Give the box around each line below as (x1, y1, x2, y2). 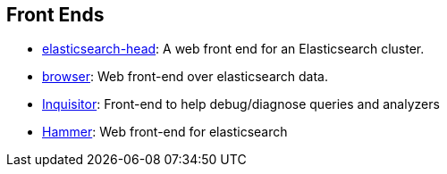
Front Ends (6, 4, 105, 26)
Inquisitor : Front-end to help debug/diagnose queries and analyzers (42, 96, 440, 112)
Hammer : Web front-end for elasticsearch (42, 124, 288, 140)
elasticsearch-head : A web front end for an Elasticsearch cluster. (42, 41, 425, 57)
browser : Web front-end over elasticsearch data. (42, 69, 328, 85)
